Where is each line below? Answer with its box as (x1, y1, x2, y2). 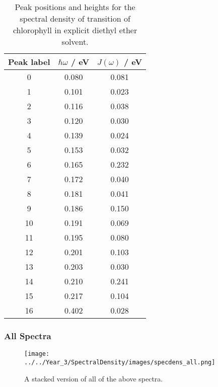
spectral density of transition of (20, 13, 130, 24)
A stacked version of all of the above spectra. (24, 373, 163, 383)
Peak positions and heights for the (15, 1, 135, 13)
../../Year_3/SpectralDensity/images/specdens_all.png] (24, 358, 215, 366)
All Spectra (4, 329, 51, 342)
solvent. (61, 36, 89, 47)
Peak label (8, 56, 50, 67)
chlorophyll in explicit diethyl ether (13, 24, 137, 36)
